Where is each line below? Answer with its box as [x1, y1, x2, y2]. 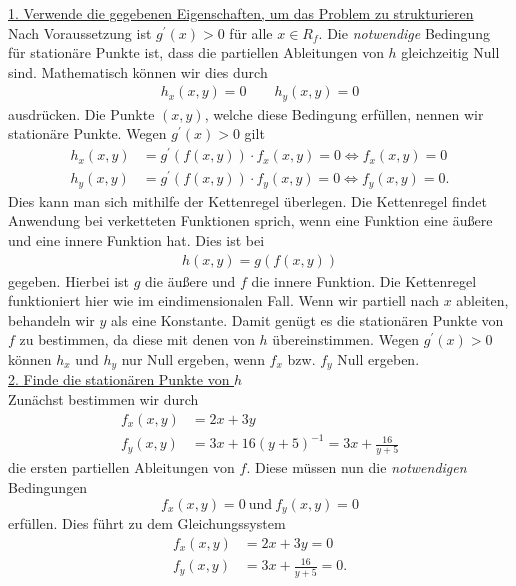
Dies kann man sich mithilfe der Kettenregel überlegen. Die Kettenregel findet [8, 190, 488, 211]
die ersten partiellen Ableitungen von [8, 457, 235, 478]
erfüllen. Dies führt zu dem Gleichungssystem [8, 513, 286, 534]
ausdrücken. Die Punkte [8, 103, 155, 124]
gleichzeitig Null [401, 42, 500, 63]
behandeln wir [8, 309, 95, 330]
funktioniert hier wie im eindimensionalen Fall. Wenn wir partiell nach [8, 290, 439, 311]
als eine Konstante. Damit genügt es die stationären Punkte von [110, 309, 504, 330]
